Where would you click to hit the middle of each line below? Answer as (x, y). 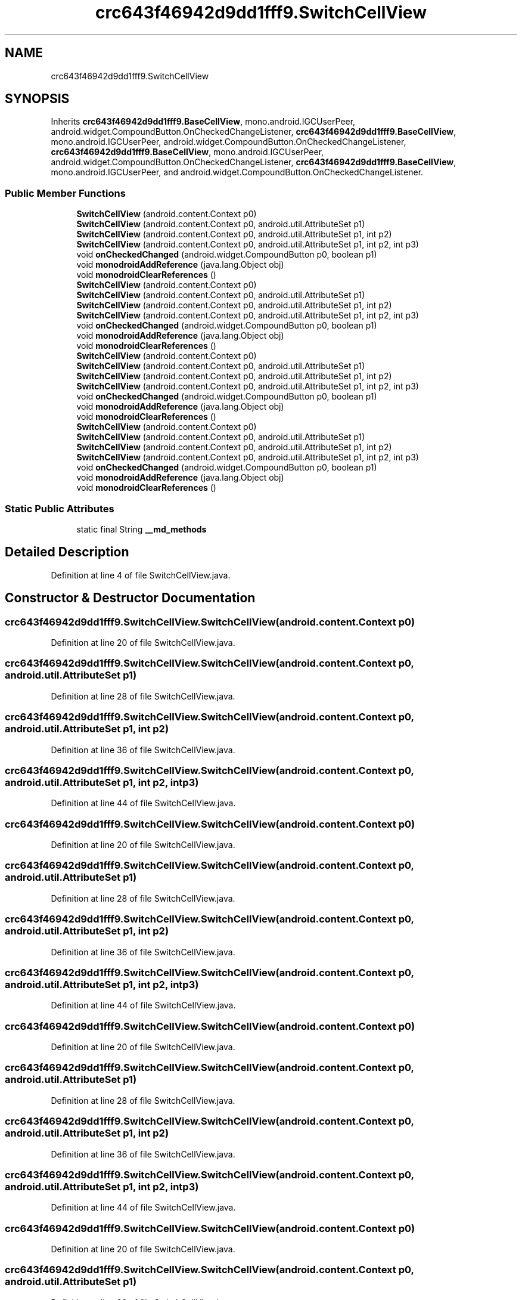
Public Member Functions (65, 193)
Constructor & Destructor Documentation (130, 598)
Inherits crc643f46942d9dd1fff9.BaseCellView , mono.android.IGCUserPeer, (203, 122)
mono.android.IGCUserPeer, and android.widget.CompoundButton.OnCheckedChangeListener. (237, 172)
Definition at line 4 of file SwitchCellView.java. (141, 575)
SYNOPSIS (37, 99)
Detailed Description (67, 552)
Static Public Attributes (60, 508)
